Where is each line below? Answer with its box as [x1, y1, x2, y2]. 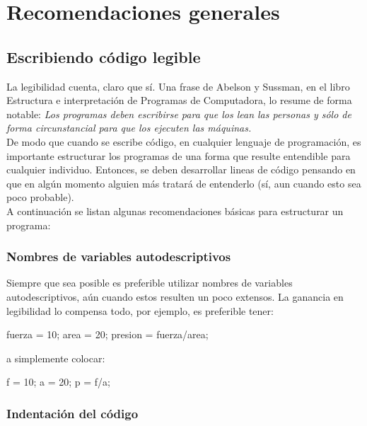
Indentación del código [6, 404, 139, 422]
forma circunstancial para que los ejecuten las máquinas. [6, 120, 252, 135]
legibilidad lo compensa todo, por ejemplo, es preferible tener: [6, 303, 274, 318]
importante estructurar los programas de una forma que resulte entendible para [6, 148, 351, 163]
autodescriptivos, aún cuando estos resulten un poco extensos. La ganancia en [6, 289, 344, 304]
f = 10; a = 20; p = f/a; [6, 374, 110, 389]
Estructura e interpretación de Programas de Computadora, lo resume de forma [6, 93, 352, 108]
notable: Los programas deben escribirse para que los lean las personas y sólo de [6, 106, 351, 121]
